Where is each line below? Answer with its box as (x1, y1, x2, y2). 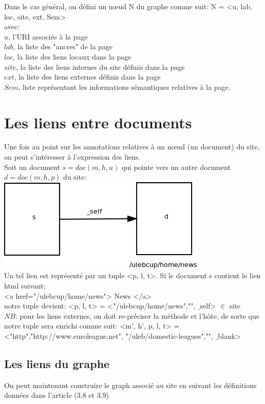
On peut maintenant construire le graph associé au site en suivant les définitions (4, 379, 257, 390)
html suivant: (4, 280, 46, 291)
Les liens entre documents (4, 111, 192, 132)
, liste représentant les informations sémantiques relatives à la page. (18, 81, 231, 92)
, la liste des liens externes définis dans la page (14, 71, 161, 82)
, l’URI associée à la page (8, 31, 88, 42)
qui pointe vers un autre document (121, 161, 231, 172)
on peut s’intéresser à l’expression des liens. (4, 151, 141, 162)
